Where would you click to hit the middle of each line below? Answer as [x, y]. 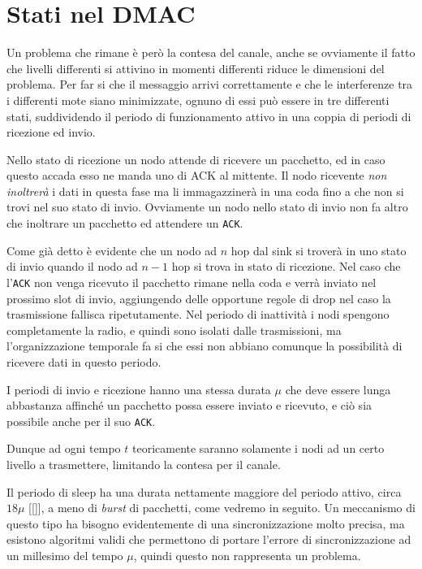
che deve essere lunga [338, 389]
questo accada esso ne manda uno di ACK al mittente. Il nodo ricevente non [197, 175]
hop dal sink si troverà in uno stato [319, 250]
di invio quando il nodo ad [72, 266]
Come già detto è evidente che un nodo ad [112, 250]
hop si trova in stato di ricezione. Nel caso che [286, 266]
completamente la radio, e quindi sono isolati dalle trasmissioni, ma [174, 330]
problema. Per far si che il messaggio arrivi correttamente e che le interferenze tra [210, 84]
